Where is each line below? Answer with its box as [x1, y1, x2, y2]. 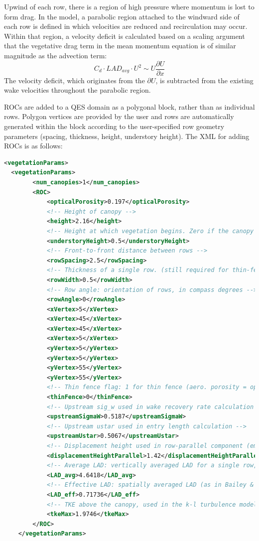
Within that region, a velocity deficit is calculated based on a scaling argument [4, 30, 245, 41]
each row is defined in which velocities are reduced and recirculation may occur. [4, 21, 248, 31]
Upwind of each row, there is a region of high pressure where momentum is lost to [4, 1, 255, 11]
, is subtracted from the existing [155, 75, 254, 85]
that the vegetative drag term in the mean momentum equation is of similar [4, 40, 236, 51]
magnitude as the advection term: [4, 50, 107, 60]
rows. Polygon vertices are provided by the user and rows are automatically [4, 111, 234, 122]
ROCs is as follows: [4, 140, 63, 151]
